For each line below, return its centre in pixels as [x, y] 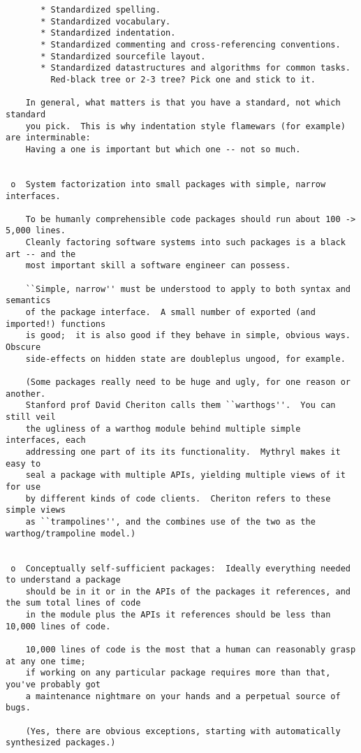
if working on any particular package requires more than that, [178, 673]
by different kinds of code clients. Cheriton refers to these [178, 498]
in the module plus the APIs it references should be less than [178, 615]
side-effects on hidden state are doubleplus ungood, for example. [185, 359]
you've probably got [53, 685]
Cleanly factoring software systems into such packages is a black [185, 243]
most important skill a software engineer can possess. [158, 266]
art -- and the [41, 254]
